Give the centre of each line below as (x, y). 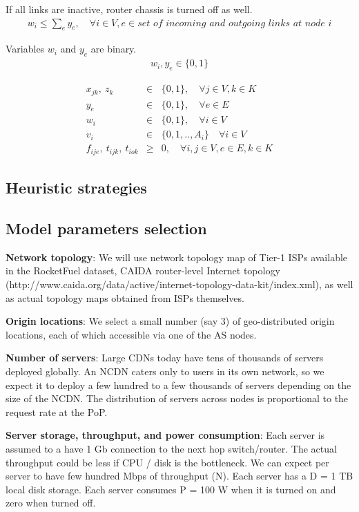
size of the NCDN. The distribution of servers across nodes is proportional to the (177, 398)
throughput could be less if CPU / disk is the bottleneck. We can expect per (167, 462)
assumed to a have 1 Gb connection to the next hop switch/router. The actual (171, 449)
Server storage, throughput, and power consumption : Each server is (165, 435)
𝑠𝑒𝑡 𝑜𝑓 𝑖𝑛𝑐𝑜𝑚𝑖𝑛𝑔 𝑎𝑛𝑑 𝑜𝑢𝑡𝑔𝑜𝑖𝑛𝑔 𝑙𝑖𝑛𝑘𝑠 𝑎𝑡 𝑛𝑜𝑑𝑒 (231, 23)
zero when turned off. (51, 503)
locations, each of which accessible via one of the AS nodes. (131, 334)
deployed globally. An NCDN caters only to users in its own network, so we (165, 371)
